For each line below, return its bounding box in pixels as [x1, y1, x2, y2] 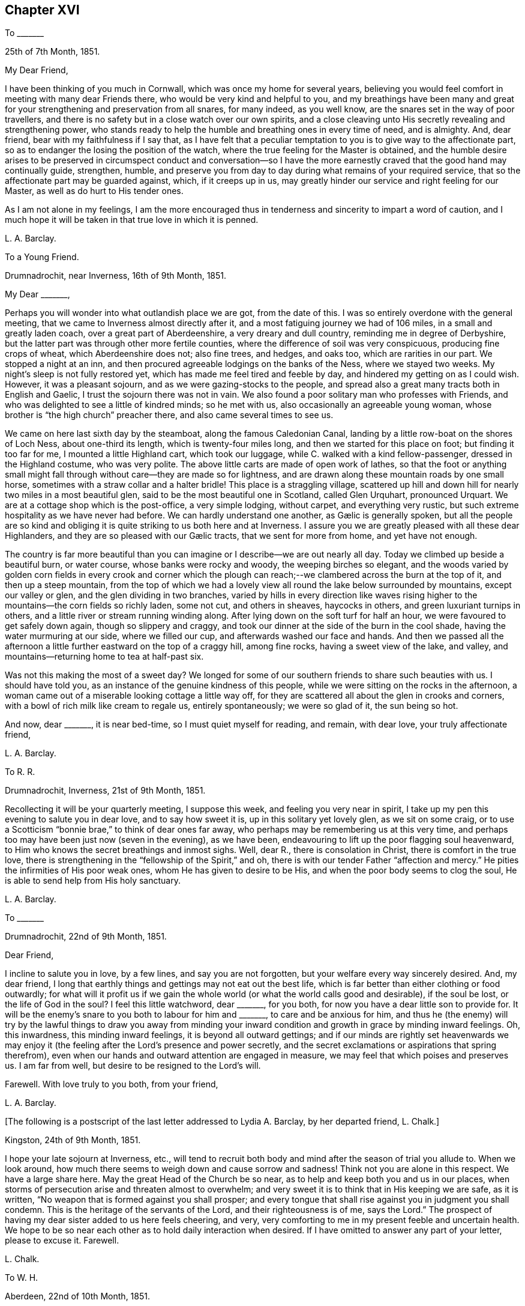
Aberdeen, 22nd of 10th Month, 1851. [5, 1291, 150, 1302]
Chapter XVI [5, 2, 80, 17]
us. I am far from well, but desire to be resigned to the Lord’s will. [5, 1060, 261, 1071]
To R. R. [5, 767, 35, 777]
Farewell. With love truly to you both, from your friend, [5, 1079, 218, 1090]
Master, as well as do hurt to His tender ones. [5, 186, 184, 196]
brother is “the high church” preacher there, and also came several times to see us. [5, 410, 334, 421]
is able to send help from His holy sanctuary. [5, 875, 181, 886]
